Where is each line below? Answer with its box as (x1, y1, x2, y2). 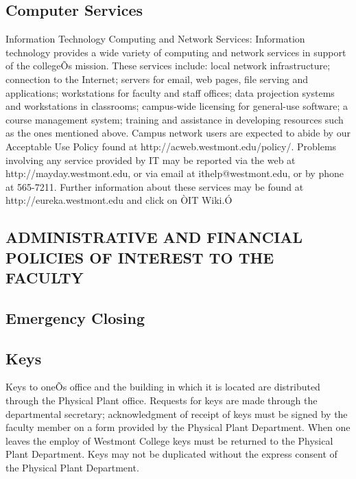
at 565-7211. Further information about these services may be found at (5, 179, 304, 194)
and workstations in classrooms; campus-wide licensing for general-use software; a (5, 99, 348, 113)
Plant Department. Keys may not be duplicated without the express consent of (5, 447, 337, 461)
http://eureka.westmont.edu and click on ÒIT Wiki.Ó (5, 193, 233, 207)
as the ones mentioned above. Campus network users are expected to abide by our (5, 126, 351, 140)
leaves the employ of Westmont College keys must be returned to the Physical (5, 433, 333, 447)
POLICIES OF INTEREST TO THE (5, 246, 274, 268)
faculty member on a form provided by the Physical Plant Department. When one (5, 420, 351, 434)
